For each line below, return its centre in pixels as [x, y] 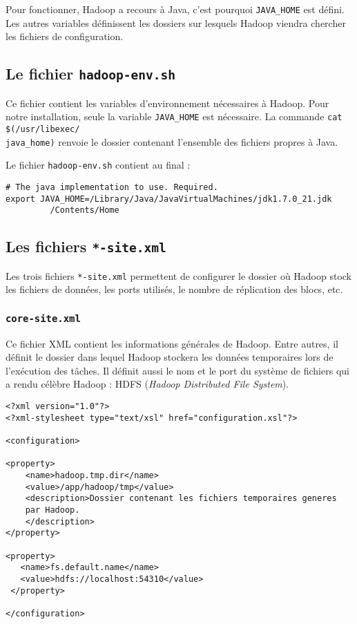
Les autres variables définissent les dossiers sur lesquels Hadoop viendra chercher [176, 22]
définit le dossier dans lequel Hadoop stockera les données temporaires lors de [170, 357]
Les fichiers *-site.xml [86, 246]
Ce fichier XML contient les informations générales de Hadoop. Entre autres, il [172, 343]
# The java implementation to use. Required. [112, 187]
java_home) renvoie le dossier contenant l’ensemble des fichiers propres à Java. [172, 141]
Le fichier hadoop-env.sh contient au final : [98, 165]
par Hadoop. [52, 510]
